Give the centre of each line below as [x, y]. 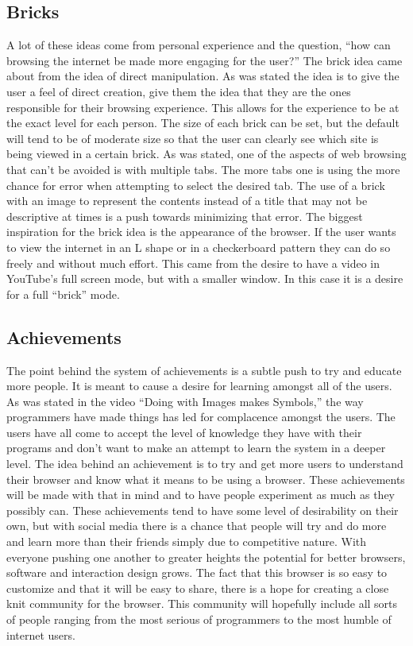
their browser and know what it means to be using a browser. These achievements [206, 479]
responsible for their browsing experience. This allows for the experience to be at [203, 107]
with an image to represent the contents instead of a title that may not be [187, 201]
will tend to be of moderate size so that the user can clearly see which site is [193, 138]
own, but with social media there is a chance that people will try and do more [197, 526]
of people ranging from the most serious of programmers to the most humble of [199, 619]
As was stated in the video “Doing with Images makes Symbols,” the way [185, 401]
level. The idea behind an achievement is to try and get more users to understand [205, 464]
